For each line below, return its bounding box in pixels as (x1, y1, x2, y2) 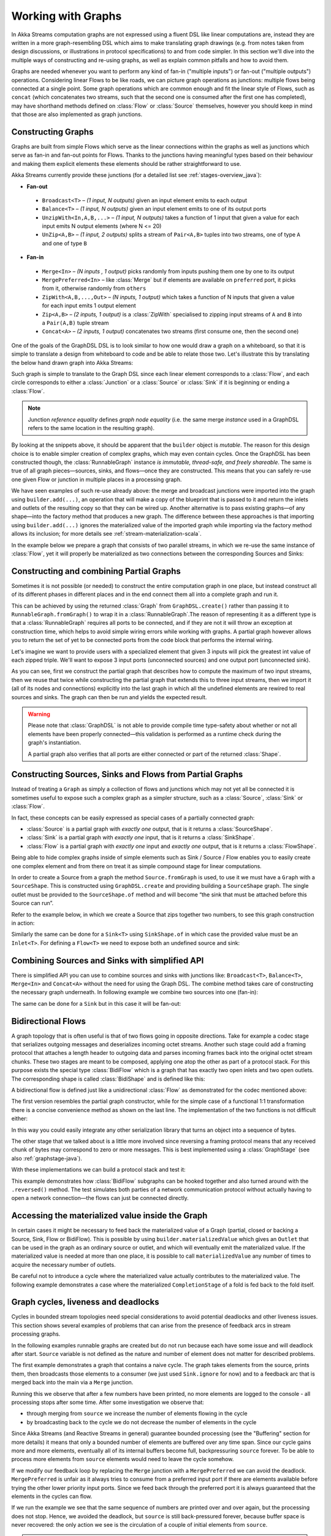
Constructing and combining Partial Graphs (11, 566, 181, 576)
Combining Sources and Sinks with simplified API (11, 955, 204, 966)
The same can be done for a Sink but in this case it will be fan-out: (11, 1000, 181, 1007)
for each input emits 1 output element (42, 302, 136, 310)
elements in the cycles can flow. (11, 1492, 93, 1500)
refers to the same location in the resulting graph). (28, 424, 154, 431)
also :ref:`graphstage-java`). (11, 1154, 82, 1162)
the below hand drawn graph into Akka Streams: (11, 359, 134, 366)
